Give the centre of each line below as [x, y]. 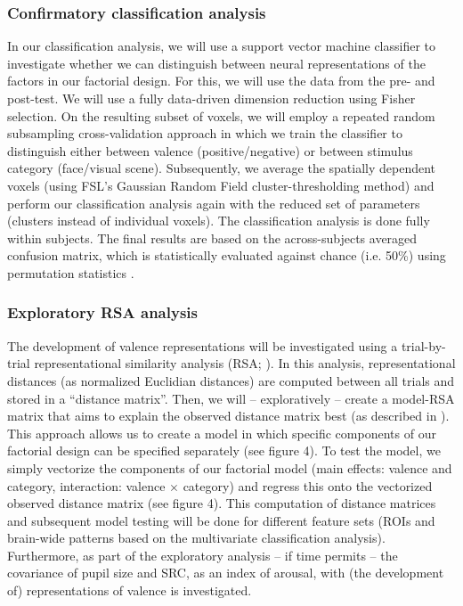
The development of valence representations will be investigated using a [203, 345]
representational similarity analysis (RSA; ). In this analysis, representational [245, 363]
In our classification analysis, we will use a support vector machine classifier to [222, 46]
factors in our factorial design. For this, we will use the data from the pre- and [221, 81]
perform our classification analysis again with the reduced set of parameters [214, 203]
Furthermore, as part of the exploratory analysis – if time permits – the [203, 555]
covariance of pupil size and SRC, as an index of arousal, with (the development [226, 573]
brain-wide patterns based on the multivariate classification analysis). [196, 538]
